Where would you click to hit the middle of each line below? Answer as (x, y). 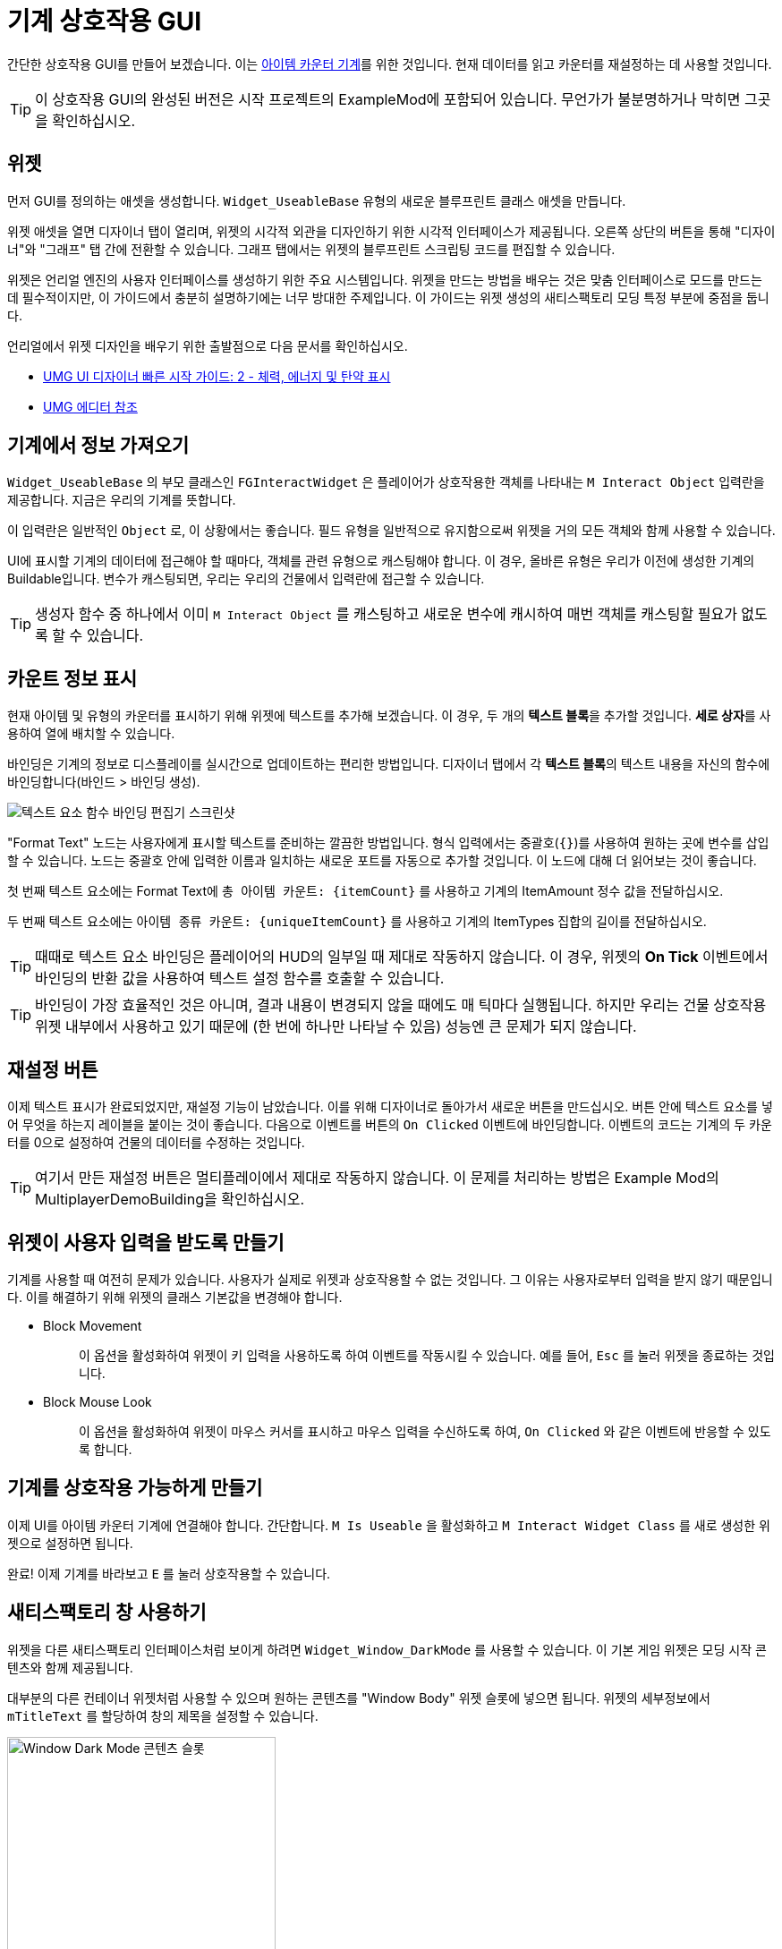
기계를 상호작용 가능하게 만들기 (135, 1488)
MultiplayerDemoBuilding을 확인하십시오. (170, 1200)
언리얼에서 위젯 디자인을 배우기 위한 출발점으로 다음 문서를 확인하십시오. (208, 345)
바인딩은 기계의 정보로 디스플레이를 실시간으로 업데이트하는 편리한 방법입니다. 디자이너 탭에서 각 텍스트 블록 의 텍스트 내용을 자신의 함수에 (389, 764)
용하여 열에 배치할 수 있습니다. (91, 734)
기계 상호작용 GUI (105, 21)
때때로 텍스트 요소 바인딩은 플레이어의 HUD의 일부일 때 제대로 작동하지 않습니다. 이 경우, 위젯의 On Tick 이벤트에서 (402, 957)
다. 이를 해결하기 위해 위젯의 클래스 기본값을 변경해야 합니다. (175, 1297)
